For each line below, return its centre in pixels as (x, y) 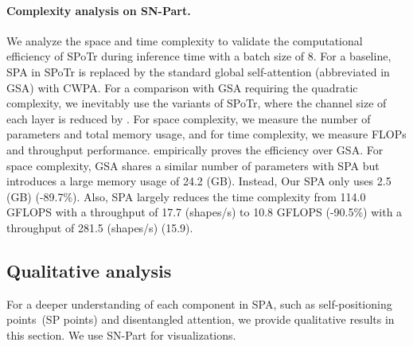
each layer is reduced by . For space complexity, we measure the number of (189, 118)
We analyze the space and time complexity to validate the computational (185, 40)
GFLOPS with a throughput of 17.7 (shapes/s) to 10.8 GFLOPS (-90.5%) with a (205, 212)
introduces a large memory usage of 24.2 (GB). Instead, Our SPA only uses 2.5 (199, 181)
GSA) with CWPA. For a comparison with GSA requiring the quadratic (182, 87)
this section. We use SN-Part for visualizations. (121, 334)
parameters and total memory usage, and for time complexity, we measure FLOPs (206, 134)
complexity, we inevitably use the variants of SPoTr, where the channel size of (197, 103)
